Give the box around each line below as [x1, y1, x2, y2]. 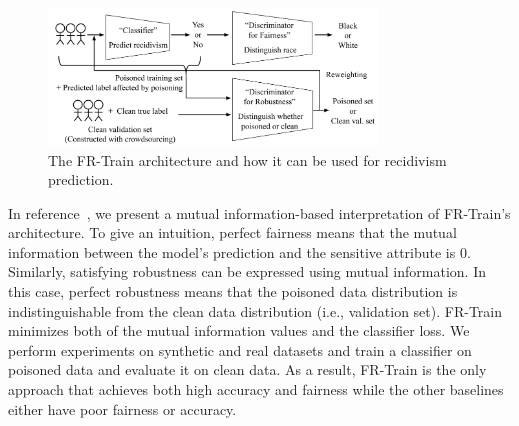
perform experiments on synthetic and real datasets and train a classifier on [8, 339, 472, 360]
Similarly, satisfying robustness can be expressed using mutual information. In [8, 261, 486, 282]
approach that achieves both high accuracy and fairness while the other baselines [8, 379, 504, 400]
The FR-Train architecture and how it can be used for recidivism [48, 149, 447, 170]
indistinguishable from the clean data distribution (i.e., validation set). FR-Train [8, 300, 503, 321]
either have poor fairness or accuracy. [8, 398, 237, 419]
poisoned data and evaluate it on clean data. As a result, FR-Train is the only [8, 359, 487, 380]
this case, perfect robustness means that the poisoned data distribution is [8, 281, 458, 302]
